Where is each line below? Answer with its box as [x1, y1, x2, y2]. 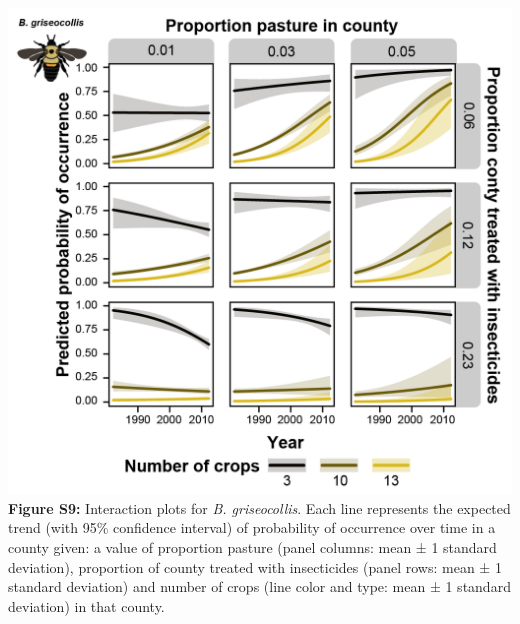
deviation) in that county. [8, 595, 165, 616]
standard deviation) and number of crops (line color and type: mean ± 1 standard [8, 576, 511, 597]
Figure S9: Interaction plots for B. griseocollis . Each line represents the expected [8, 497, 511, 518]
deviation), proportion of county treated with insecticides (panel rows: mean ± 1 [8, 556, 502, 577]
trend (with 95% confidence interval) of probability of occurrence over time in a [8, 517, 496, 538]
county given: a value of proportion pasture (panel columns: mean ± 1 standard [8, 537, 497, 558]
